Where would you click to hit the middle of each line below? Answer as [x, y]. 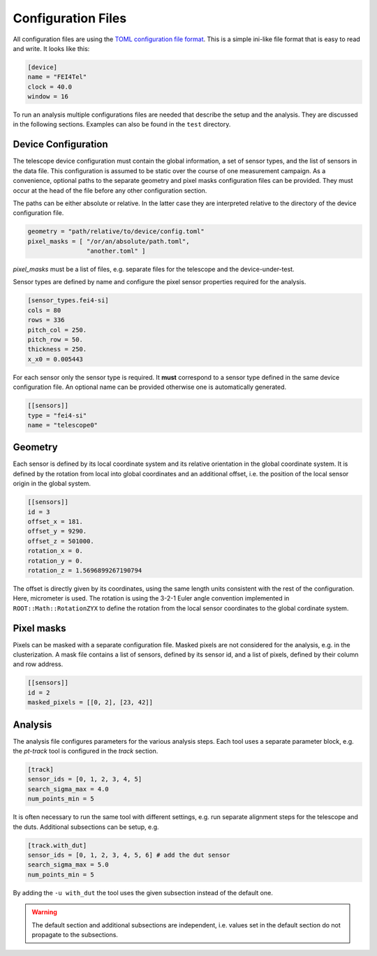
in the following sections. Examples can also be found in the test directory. [122, 124]
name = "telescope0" [62, 425]
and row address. [38, 664]
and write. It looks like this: [51, 48]
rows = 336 [46, 320]
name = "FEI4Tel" [57, 77]
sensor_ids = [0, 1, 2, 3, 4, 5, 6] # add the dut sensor [129, 855]
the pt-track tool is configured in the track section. [86, 751]
